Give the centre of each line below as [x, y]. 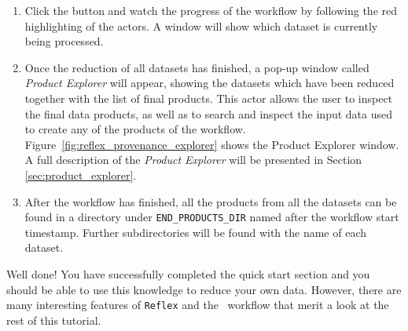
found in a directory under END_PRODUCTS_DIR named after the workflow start [212, 217]
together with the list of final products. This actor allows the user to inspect [209, 98]
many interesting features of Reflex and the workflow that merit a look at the [198, 305]
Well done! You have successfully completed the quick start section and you [188, 273]
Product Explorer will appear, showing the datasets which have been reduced [210, 83]
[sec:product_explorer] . [81, 175]
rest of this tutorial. [54, 320]
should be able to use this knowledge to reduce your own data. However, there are [204, 289]
